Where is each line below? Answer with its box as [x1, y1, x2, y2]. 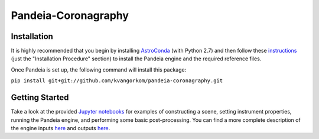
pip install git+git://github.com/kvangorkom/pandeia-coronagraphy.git [11, 77, 223, 84]
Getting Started [11, 92, 69, 103]
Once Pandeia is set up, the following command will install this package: [11, 66, 187, 73]
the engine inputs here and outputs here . [11, 124, 110, 131]
